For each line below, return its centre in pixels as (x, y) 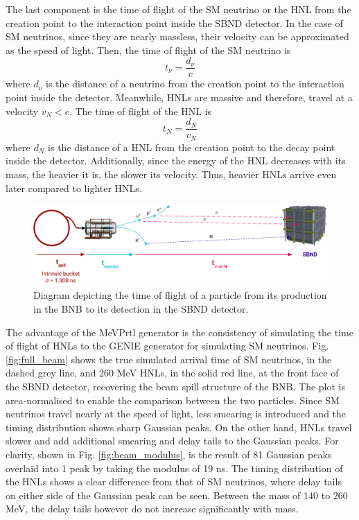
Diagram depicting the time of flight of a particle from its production (180, 295)
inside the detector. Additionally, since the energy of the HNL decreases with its (176, 161)
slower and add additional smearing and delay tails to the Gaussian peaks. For (172, 441)
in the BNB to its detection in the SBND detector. (141, 309)
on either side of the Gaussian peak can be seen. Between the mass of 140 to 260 (177, 495)
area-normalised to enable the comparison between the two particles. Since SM (173, 400)
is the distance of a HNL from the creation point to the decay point (192, 147)
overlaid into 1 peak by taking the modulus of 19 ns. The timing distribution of (174, 468)
